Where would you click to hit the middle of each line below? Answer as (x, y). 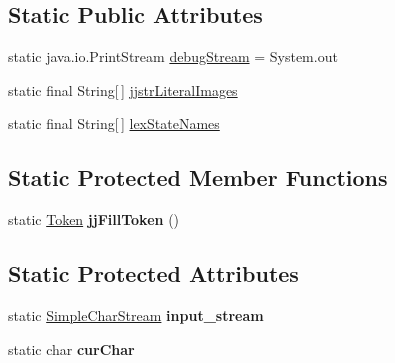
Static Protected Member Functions (198, 177)
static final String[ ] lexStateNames (114, 123)
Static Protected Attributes (153, 273)
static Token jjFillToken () (94, 219)
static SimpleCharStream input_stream (136, 314)
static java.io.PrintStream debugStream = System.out (173, 56)
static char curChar (71, 348)
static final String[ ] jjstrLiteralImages (123, 89)
